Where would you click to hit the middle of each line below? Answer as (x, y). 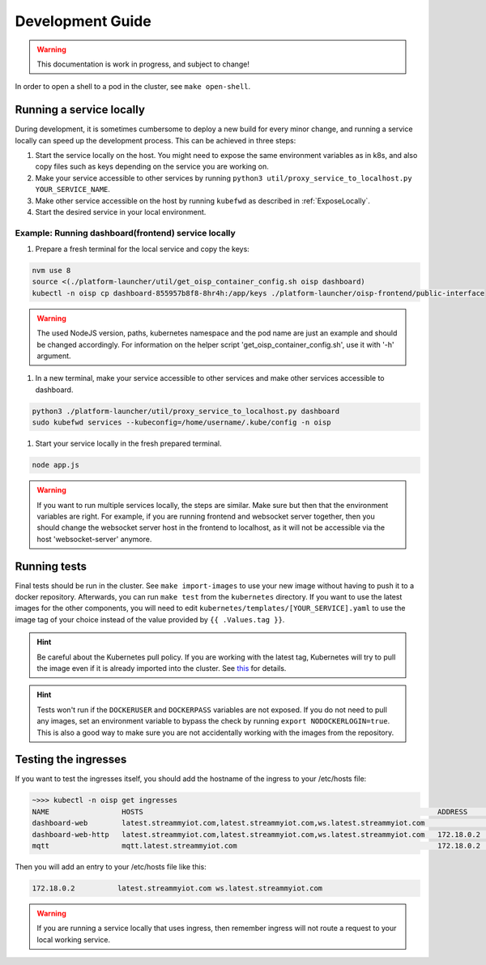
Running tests (51, 566)
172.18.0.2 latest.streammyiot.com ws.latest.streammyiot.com (177, 888)
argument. (54, 356)
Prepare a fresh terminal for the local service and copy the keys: (143, 249)
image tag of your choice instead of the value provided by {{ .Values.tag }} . (150, 619)
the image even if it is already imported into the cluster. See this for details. (162, 668)
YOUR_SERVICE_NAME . (73, 190)
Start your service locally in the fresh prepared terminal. (128, 444)
